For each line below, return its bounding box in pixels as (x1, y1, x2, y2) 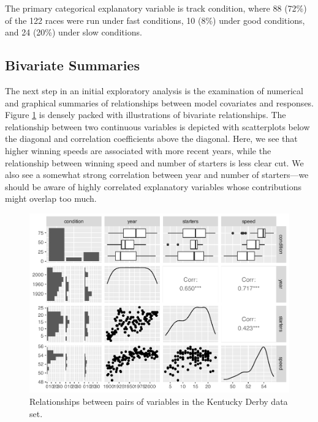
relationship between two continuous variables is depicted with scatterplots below (5, 120, 310, 133)
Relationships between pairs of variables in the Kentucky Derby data (29, 395, 288, 408)
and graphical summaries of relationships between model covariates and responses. (5, 96, 314, 109)
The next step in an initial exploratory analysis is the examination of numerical (5, 84, 303, 97)
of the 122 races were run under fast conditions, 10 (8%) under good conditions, (5, 13, 305, 26)
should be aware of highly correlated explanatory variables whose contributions (5, 180, 301, 193)
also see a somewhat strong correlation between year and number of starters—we (5, 168, 309, 181)
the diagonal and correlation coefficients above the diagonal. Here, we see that (5, 132, 298, 145)
